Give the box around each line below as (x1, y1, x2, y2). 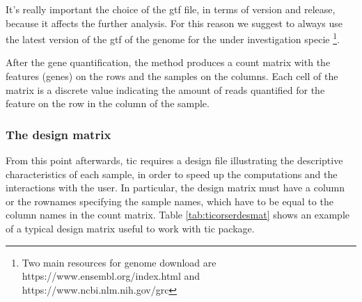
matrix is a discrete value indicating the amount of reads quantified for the (6, 82, 325, 97)
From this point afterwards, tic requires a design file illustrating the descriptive (6, 153, 343, 168)
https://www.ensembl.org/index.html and (22, 269, 200, 283)
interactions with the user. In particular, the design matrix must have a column (6, 180, 345, 195)
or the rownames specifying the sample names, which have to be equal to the (6, 193, 333, 208)
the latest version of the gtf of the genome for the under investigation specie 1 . (6, 30, 340, 46)
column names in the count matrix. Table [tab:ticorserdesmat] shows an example (6, 207, 349, 222)
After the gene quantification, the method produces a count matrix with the (6, 55, 331, 70)
